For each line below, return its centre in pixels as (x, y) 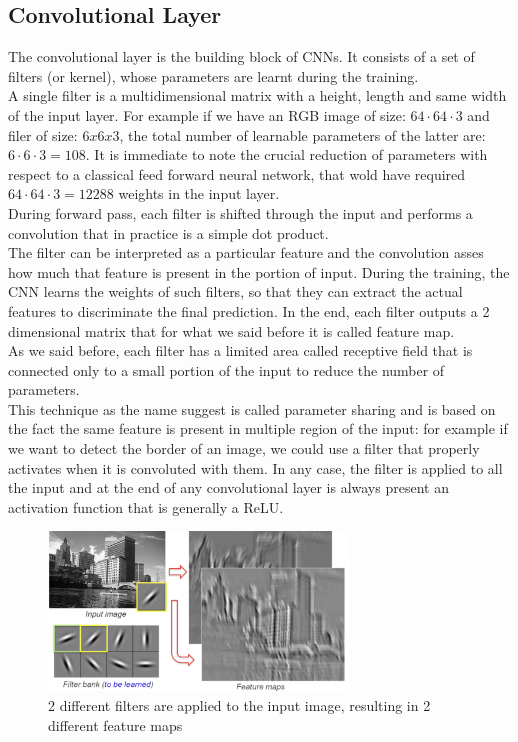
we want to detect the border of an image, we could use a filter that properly (244, 448)
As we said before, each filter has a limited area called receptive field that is (240, 350)
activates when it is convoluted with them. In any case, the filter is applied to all (255, 467)
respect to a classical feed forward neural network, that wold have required (237, 173)
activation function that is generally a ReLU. (146, 506)
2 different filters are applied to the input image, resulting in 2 (239, 705)
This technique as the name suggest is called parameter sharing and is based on (252, 408)
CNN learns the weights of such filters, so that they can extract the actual (235, 291)
